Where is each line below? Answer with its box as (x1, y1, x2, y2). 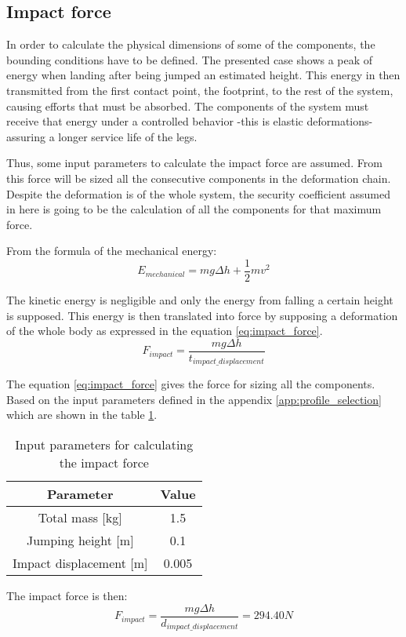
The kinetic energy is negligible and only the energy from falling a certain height (6, 291, 393, 308)
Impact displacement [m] (13, 554, 148, 573)
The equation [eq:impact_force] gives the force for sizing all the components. (6, 376, 375, 392)
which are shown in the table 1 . (6, 406, 158, 423)
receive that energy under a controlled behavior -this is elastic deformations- (6, 113, 373, 129)
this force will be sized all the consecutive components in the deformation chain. (6, 169, 391, 186)
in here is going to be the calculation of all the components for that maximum (6, 201, 382, 217)
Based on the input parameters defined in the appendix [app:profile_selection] (6, 391, 382, 407)
